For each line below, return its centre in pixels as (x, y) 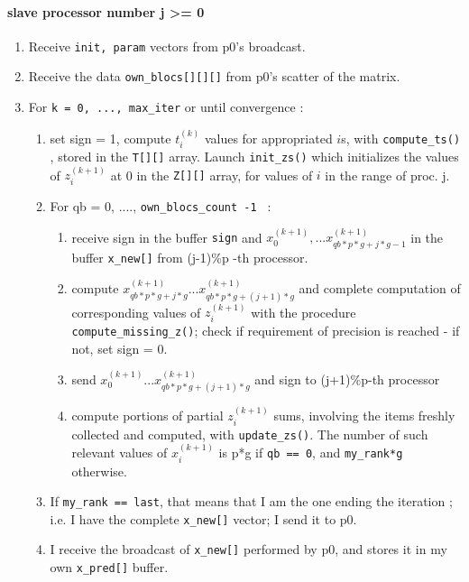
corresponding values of (136, 312)
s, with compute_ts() (401, 138)
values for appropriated (268, 138)
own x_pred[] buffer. (109, 567)
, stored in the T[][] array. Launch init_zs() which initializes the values (254, 156)
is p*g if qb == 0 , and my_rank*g (311, 453)
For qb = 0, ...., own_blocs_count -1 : (161, 205)
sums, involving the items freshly (364, 416)
